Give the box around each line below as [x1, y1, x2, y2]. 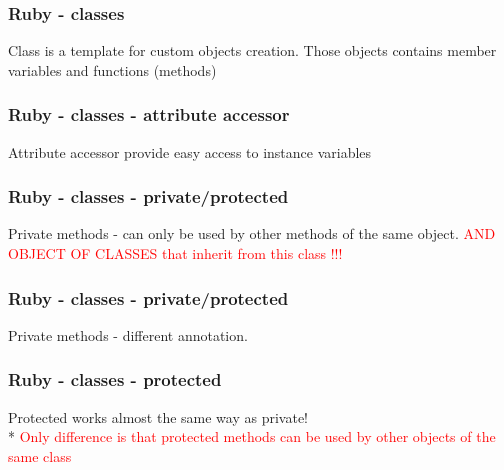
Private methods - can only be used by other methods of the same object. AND [8, 223, 496, 244]
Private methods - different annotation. [8, 324, 248, 345]
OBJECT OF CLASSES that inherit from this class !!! [8, 243, 343, 264]
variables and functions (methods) [8, 59, 217, 80]
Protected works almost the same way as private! [8, 406, 309, 427]
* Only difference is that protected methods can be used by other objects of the [8, 426, 496, 447]
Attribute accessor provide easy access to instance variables [8, 141, 372, 162]
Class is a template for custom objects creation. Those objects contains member [8, 40, 497, 61]
